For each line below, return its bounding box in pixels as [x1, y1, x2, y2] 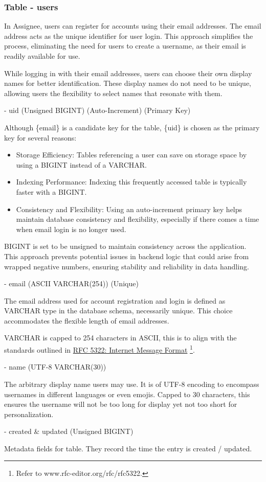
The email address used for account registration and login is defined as [4, 295, 226, 306]
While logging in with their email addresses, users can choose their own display [4, 67, 252, 78]
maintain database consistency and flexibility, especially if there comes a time [16, 214, 259, 224]
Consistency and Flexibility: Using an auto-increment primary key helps [16, 203, 242, 214]
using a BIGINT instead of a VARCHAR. [16, 159, 147, 170]
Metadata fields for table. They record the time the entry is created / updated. [4, 443, 252, 453]
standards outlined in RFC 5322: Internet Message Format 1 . [4, 343, 195, 355]
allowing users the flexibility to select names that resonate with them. [4, 87, 223, 98]
